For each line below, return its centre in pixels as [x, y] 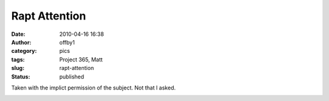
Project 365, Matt [81, 59]
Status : [21, 77]
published [72, 77]
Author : [21, 42]
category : [24, 51]
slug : [18, 68]
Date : [18, 34]
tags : [18, 59]
